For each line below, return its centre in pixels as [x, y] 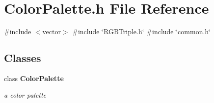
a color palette [25, 94]
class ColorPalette [34, 78]
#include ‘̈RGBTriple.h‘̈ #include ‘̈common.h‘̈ [142, 31]
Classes [23, 58]
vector [52, 31]
